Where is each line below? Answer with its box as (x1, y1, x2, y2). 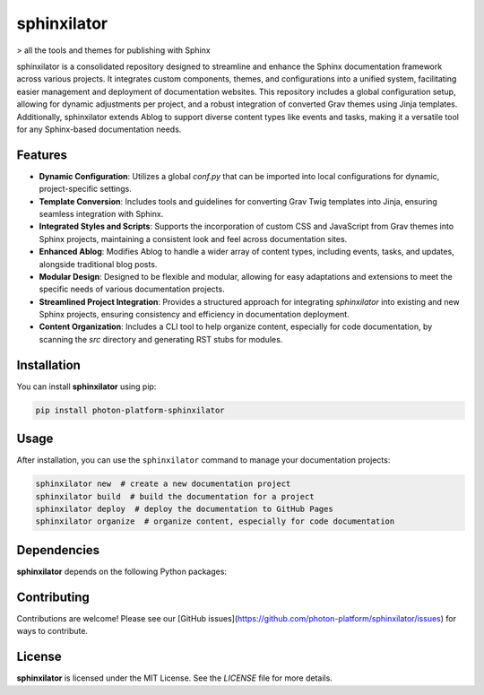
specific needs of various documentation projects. (39, 283, 225, 295)
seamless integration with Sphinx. (39, 208, 164, 219)
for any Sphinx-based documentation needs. (16, 124, 182, 135)
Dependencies (16, 543, 100, 558)
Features (16, 147, 67, 162)
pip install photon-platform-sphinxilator (35, 404, 225, 415)
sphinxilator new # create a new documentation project (35, 479, 291, 489)
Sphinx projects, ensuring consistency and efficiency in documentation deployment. (39, 309, 350, 320)
